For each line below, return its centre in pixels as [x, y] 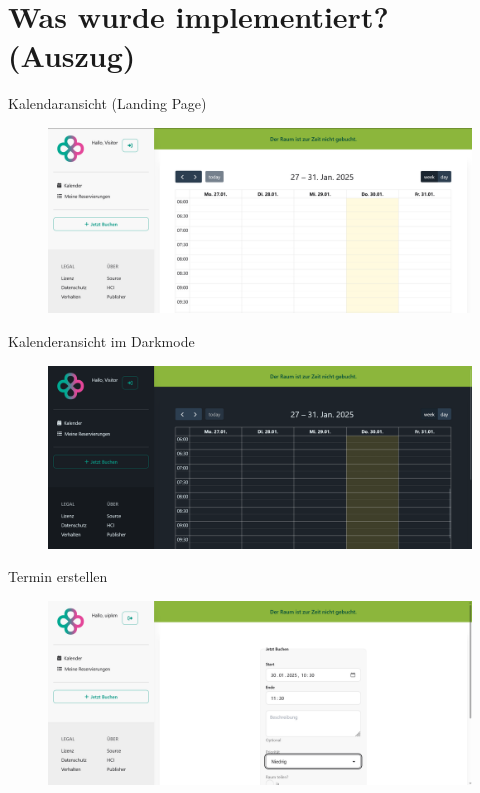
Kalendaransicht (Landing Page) [107, 103]
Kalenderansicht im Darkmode [101, 341]
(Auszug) [72, 55]
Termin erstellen [58, 576]
